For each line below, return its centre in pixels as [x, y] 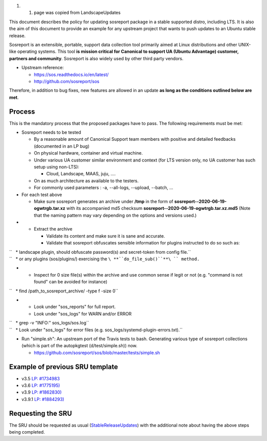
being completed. [27, 432]
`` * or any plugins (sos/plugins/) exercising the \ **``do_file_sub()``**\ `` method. [104, 259]
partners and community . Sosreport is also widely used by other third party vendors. [96, 58]
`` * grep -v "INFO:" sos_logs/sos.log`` [49, 323]
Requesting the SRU [41, 413]
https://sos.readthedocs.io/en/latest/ [71, 75]
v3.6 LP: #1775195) [41, 385]
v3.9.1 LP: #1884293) [43, 399]
